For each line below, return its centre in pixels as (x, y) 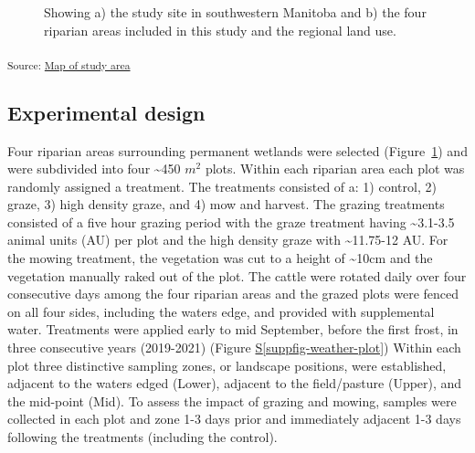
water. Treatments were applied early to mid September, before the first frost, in (233, 329)
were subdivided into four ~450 (94, 169)
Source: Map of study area (69, 64)
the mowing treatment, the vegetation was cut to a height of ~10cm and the (220, 258)
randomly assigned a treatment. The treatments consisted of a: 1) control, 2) (222, 186)
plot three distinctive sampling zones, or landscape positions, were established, (227, 365)
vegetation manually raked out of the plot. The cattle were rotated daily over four (237, 275)
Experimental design (106, 112)
